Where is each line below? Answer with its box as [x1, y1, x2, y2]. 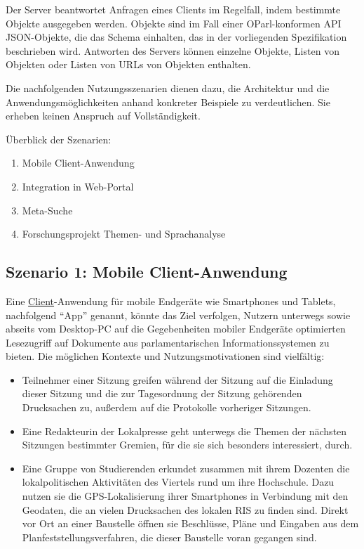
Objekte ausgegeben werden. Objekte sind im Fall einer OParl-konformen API [6, 15, 342, 30]
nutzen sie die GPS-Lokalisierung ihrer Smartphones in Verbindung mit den [22, 489, 349, 503]
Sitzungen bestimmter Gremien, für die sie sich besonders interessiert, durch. [22, 437, 353, 452]
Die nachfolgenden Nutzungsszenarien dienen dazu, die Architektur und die [6, 80, 330, 95]
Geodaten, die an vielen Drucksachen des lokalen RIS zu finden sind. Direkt [22, 502, 349, 517]
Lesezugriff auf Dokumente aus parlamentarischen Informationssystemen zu [6, 335, 330, 349]
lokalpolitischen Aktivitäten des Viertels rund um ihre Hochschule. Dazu [22, 474, 335, 489]
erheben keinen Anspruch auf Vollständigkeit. [6, 108, 201, 123]
